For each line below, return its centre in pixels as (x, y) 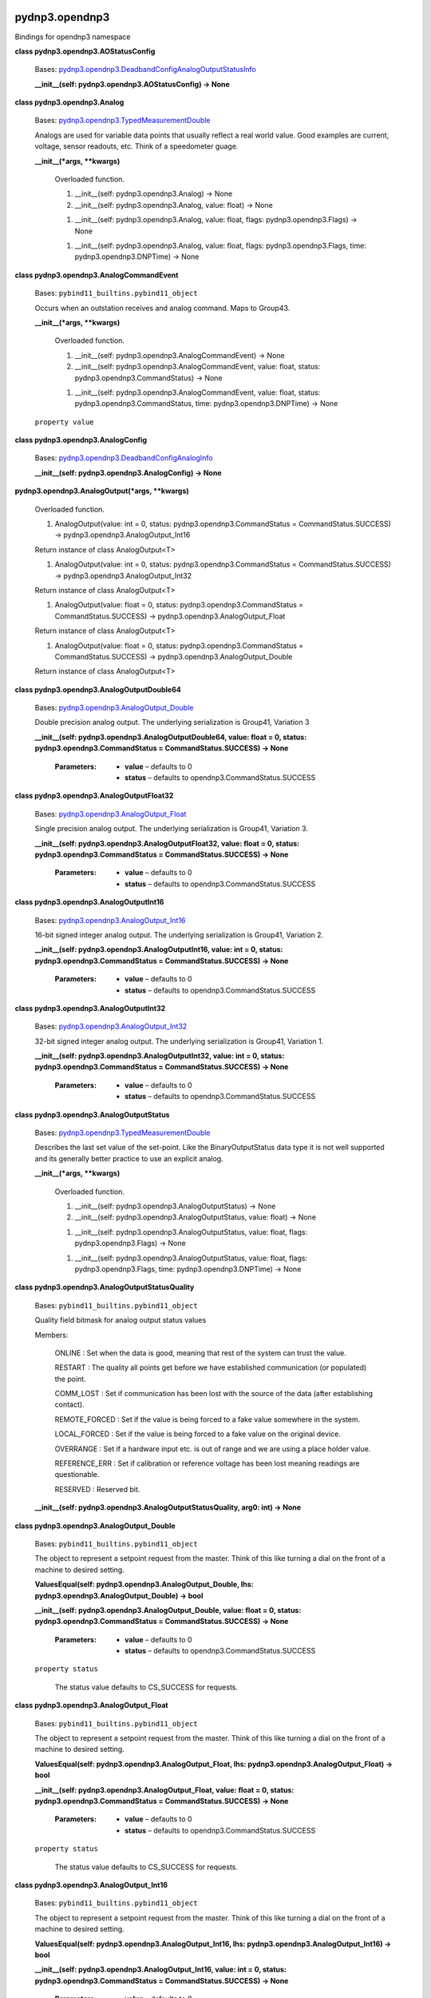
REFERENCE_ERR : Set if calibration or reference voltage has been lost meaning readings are (207, 1463)
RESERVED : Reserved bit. (97, 1489)
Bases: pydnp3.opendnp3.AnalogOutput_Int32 (111, 1026)
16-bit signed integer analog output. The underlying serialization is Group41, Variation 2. (179, 934)
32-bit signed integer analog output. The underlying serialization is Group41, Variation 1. (179, 1041)
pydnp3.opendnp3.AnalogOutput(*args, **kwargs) (102, 491)
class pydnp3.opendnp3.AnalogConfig (81, 440)
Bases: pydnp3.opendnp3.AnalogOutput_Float (111, 814)
